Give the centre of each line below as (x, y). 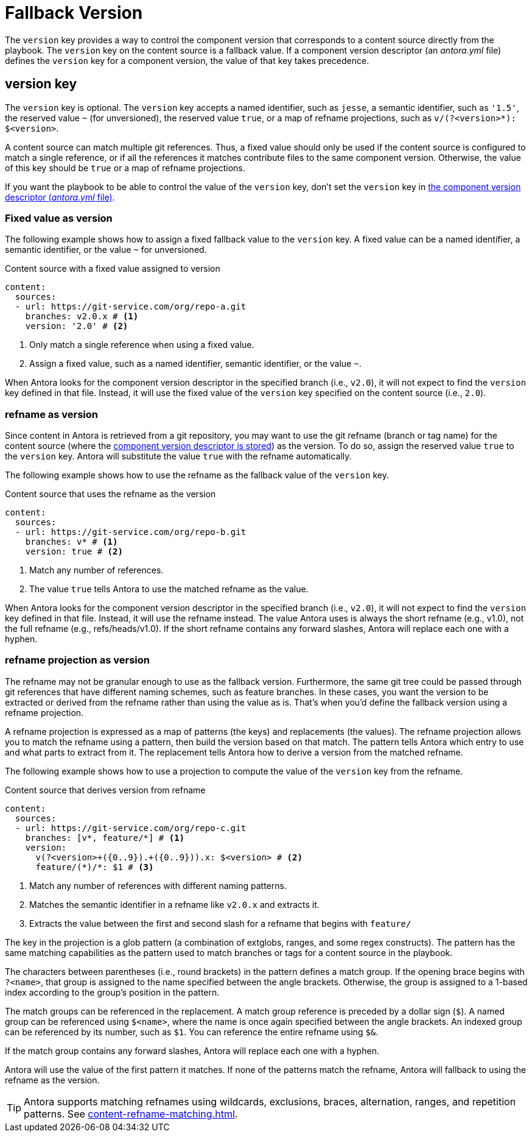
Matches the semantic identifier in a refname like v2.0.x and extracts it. (174, 904)
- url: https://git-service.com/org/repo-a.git (131, 307)
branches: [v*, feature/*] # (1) (105, 838)
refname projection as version (77, 660)
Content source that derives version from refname (105, 790)
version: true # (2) (74, 552)
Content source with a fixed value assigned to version (113, 269)
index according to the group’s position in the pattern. (112, 992)
